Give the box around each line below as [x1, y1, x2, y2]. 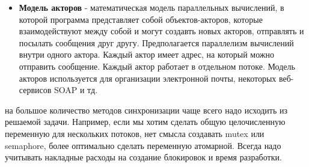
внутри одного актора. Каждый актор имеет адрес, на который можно [19, 48, 274, 61]
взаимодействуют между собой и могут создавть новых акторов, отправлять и [19, 25, 304, 37]
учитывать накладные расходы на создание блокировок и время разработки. [5, 151, 282, 163]
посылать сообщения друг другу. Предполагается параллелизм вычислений [19, 36, 294, 49]
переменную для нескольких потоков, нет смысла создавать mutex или [5, 127, 265, 139]
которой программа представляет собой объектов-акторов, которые [19, 13, 263, 25]
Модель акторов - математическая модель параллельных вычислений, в [19, 1, 284, 13]
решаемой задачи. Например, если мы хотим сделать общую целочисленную [5, 115, 286, 128]
